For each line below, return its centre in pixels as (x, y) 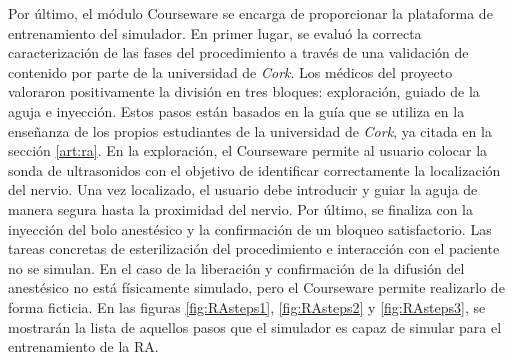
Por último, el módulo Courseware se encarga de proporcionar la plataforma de (250, 13)
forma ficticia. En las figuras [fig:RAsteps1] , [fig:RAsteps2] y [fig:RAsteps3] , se (247, 306)
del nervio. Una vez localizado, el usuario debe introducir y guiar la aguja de (243, 189)
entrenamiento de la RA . (83, 346)
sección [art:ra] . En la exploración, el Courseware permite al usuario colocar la (248, 150)
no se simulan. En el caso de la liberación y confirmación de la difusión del (236, 267)
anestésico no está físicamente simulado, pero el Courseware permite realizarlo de (256, 287)
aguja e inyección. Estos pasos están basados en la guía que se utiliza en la (236, 110)
